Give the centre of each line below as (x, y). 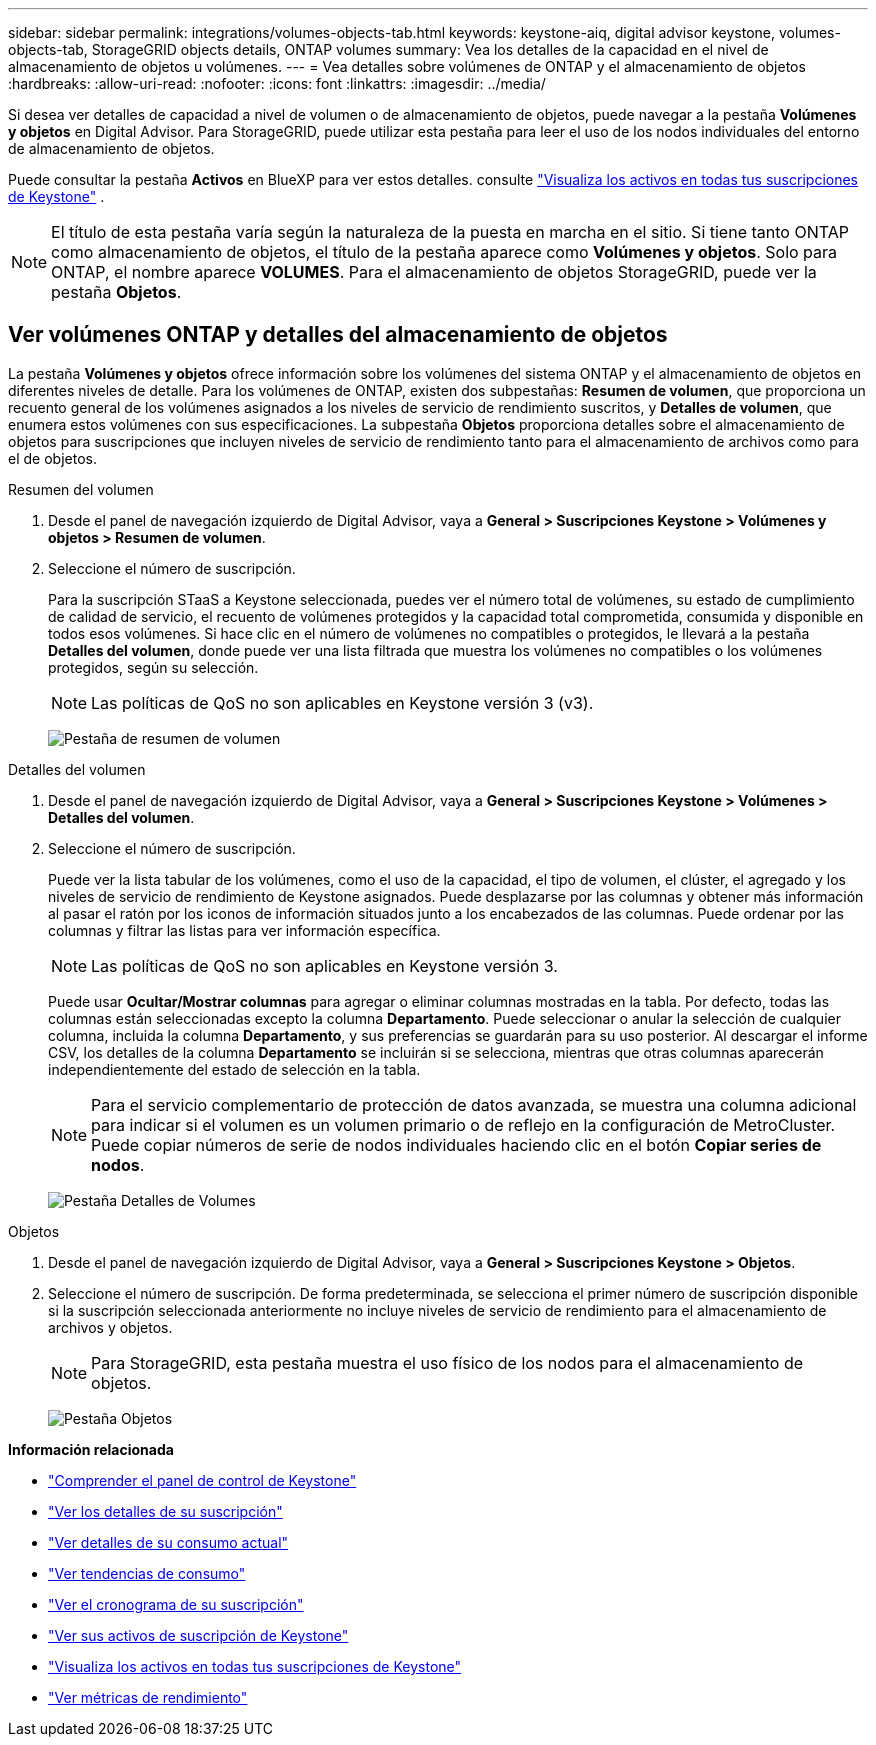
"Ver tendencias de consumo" (147, 1573)
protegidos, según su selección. (153, 667)
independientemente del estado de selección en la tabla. (234, 1069)
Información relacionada (91, 1449)
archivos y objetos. (110, 1327)
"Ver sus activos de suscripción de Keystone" (198, 1635)
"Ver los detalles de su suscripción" (165, 1511)
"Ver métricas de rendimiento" (148, 1697)
